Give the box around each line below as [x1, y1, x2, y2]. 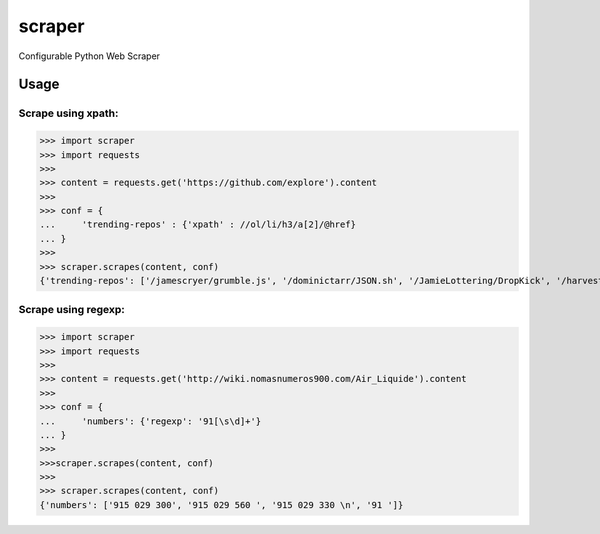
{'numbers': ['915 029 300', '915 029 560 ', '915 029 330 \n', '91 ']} [39, 499, 404, 510]
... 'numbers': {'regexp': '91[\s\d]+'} [39, 415, 262, 427]
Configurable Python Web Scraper [18, 50, 160, 62]
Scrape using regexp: [18, 303, 125, 317]
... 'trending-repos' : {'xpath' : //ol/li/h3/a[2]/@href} [39, 219, 357, 230]
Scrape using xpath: [18, 106, 119, 120]
